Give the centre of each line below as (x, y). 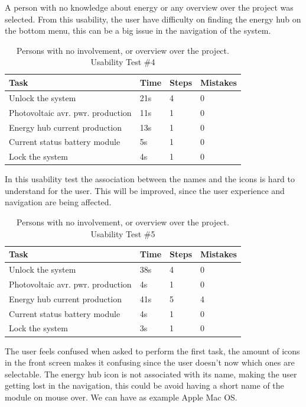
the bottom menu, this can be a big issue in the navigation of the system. (138, 30)
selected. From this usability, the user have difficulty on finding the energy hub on (153, 19)
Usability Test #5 (123, 233)
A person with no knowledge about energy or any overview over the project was (149, 7)
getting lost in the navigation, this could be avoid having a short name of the (144, 385)
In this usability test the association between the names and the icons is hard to (150, 179)
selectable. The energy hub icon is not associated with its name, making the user (151, 374)
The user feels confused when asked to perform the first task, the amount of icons (152, 351)
